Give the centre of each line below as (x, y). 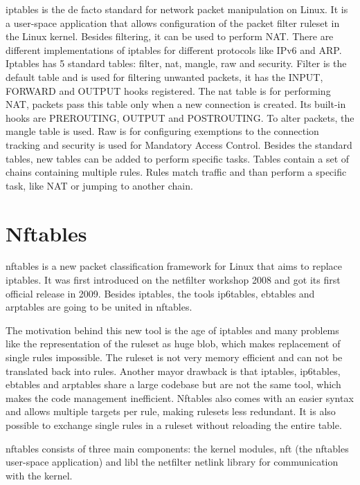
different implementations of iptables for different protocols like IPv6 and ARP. (174, 49)
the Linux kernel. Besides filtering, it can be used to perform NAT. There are (170, 36)
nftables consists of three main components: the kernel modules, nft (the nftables (177, 448)
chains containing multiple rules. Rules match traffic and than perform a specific (176, 172)
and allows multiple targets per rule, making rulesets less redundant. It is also (171, 411)
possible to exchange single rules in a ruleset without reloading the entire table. (174, 424)
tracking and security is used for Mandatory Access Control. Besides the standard (179, 144)
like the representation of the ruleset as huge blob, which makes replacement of (173, 344)
